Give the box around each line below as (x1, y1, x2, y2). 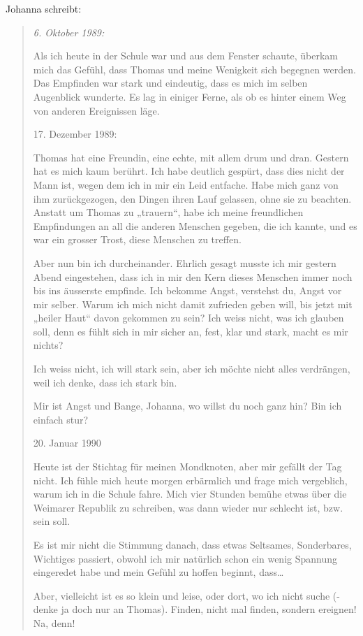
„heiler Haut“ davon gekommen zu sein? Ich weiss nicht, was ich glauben (33, 310, 344, 325)
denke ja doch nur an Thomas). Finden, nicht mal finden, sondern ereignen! (33, 602, 357, 616)
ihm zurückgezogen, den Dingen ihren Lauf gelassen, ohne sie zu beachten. (33, 191, 352, 205)
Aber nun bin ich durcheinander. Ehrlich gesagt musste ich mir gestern (33, 255, 336, 270)
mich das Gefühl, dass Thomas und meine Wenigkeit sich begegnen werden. (33, 62, 356, 76)
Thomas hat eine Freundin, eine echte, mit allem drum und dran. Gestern (33, 150, 349, 164)
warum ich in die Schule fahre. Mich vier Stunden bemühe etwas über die (33, 486, 347, 501)
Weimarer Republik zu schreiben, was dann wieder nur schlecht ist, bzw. (33, 500, 343, 514)
